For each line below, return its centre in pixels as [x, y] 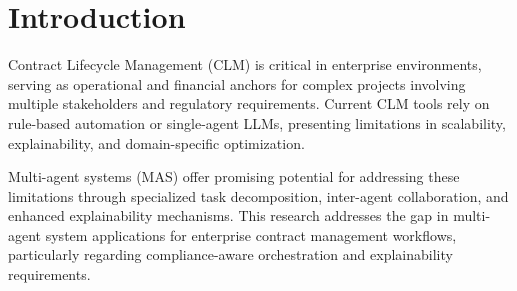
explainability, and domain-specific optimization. [156, 142]
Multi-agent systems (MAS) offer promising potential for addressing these [234, 176]
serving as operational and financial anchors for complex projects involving [237, 83]
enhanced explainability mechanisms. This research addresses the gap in [228, 215]
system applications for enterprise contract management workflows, [251, 234]
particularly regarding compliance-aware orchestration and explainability [230, 254]
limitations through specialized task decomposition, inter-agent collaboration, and [258, 195]
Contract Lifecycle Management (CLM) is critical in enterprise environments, [245, 64]
